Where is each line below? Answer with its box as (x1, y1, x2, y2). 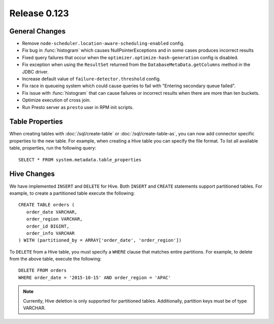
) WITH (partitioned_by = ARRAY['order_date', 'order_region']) (18, 237, 182, 243)
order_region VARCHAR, (26, 216, 83, 222)
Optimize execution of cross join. (22, 97, 91, 103)
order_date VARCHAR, (26, 209, 78, 215)
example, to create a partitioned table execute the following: (9, 190, 135, 196)
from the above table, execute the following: (9, 256, 101, 262)
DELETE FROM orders (18, 268, 67, 273)
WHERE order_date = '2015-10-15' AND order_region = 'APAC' (18, 274, 171, 280)
